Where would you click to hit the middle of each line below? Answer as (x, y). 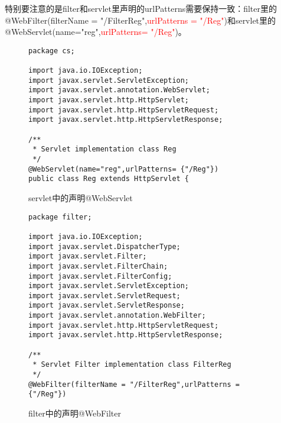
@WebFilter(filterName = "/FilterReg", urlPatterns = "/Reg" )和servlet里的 (140, 20)
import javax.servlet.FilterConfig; (100, 276)
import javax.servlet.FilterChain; (98, 266)
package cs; (52, 51)
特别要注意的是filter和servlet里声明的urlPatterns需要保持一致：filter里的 (141, 8)
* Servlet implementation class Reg (104, 149)
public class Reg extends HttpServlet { (109, 179)
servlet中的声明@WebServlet (81, 197)
